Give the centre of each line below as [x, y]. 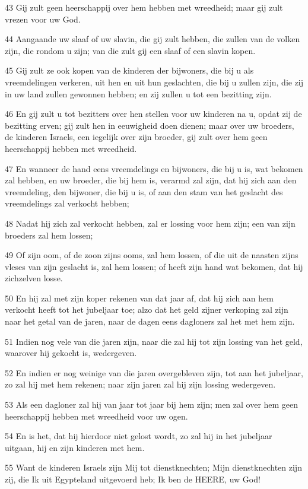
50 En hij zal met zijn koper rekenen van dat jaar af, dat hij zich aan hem [139, 298]
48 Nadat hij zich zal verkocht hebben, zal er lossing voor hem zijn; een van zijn [150, 223]
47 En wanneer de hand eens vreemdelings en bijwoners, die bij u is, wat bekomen [154, 168]
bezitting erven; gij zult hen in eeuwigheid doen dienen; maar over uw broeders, [150, 125]
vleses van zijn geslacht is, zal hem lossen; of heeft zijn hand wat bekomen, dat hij [154, 266]
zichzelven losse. [34, 278]
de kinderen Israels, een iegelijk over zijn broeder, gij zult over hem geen [136, 137]
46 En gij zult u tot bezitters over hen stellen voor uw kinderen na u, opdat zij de [153, 114]
